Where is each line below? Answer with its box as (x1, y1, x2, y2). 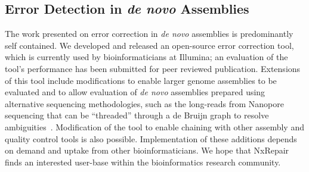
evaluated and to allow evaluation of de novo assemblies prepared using (5, 86, 265, 98)
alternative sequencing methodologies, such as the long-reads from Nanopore (5, 97, 284, 110)
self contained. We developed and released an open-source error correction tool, (5, 39, 294, 51)
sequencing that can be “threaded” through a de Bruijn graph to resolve (5, 109, 269, 121)
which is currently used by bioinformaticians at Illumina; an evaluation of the (5, 51, 288, 63)
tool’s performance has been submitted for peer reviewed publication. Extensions (5, 62, 301, 74)
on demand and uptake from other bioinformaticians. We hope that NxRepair (5, 144, 289, 157)
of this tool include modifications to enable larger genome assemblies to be (5, 74, 277, 86)
